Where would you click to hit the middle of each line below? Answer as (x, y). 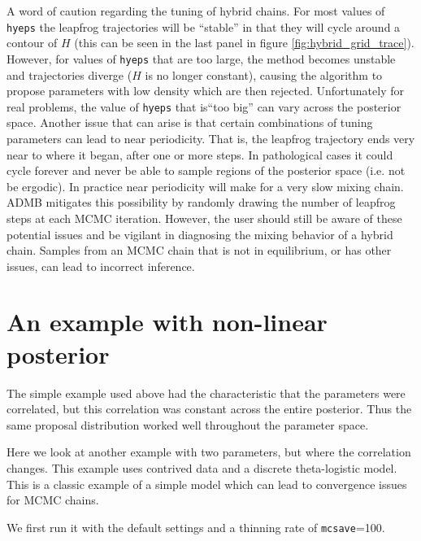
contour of (32, 43)
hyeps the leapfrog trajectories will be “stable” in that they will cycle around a (204, 26)
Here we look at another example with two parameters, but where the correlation (209, 452)
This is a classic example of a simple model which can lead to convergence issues (207, 484)
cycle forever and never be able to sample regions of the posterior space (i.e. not (206, 170)
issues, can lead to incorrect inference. (101, 266)
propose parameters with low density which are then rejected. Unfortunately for (205, 91)
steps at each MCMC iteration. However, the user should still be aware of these (204, 218)
